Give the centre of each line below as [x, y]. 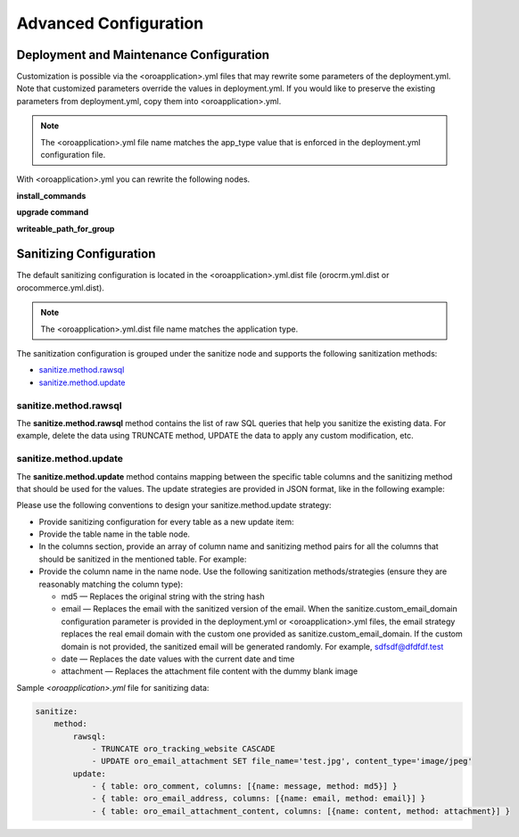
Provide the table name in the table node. [115, 534]
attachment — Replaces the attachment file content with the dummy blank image [210, 671]
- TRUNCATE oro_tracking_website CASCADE [183, 748]
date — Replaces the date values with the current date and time [178, 659]
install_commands [51, 195]
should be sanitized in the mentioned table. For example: [143, 559]
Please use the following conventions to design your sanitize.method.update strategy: [174, 505]
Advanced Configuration [110, 23]
